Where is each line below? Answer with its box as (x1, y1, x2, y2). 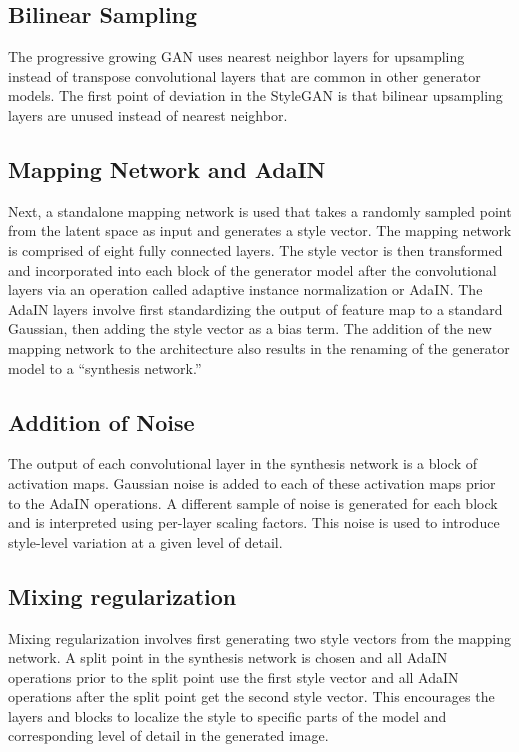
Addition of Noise (8, 406, 195, 437)
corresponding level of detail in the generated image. (8, 725, 329, 746)
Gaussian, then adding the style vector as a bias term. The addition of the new (8, 318, 492, 339)
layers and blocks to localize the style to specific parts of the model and (8, 705, 447, 726)
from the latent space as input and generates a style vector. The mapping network (8, 220, 512, 241)
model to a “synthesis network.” (8, 357, 202, 378)
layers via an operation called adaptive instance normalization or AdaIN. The (8, 279, 483, 300)
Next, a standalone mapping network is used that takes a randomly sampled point (8, 200, 512, 221)
